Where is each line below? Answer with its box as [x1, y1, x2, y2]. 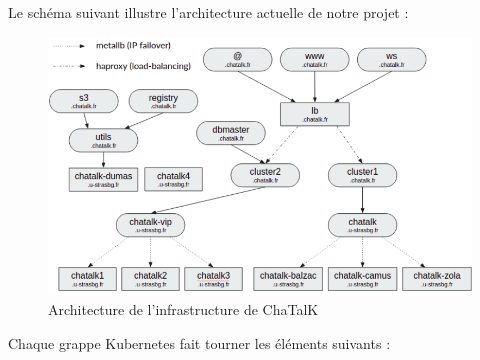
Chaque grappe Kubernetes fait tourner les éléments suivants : [8, 332, 391, 353]
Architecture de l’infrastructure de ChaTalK [48, 298, 319, 319]
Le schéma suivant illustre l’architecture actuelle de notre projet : [8, 2, 409, 22]
